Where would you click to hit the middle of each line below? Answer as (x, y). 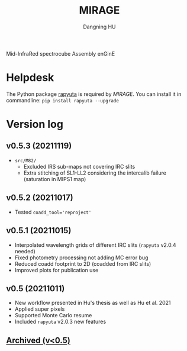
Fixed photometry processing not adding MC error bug (81, 257)
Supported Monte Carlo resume (53, 315)
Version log (35, 124)
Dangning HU (99, 27)
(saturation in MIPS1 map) (55, 179)
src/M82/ (25, 160)
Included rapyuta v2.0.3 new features (60, 322)
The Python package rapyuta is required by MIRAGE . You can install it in (94, 94)
